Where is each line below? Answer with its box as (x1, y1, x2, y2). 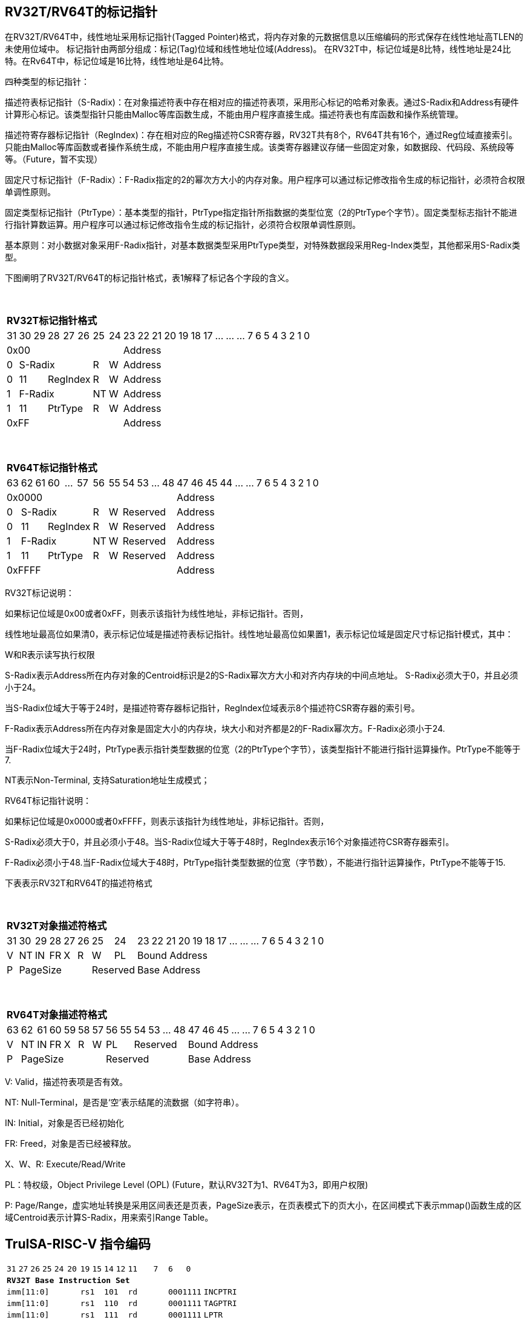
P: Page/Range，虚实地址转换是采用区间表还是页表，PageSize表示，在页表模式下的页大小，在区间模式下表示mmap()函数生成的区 (5, 1200, 522, 1211)
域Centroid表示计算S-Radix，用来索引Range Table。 (5, 1212, 214, 1223)
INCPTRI (203, 1287, 237, 1297)
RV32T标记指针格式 (7, 314, 97, 327)
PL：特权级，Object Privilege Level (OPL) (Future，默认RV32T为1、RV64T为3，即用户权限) (5, 1179, 368, 1190)
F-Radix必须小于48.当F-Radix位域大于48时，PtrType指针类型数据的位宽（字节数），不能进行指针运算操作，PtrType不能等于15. (5, 857, 506, 868)
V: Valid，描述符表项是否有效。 (5, 1076, 128, 1087)
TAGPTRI (203, 1299, 237, 1308)
